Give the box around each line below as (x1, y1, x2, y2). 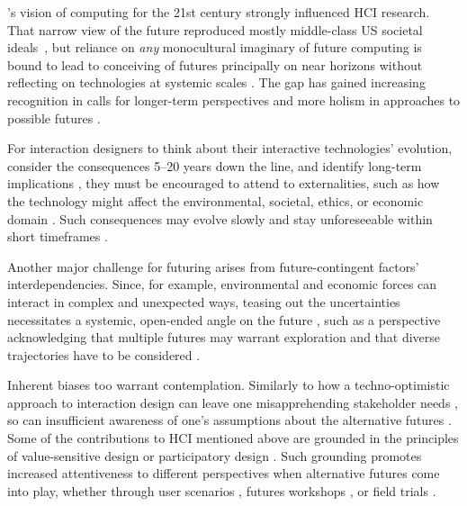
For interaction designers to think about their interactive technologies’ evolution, (7, 139, 453, 158)
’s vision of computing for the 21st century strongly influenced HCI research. (7, 3, 430, 21)
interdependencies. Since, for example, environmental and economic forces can (7, 275, 437, 294)
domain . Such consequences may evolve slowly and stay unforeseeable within (7, 209, 433, 228)
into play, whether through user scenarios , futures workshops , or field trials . (7, 481, 436, 500)
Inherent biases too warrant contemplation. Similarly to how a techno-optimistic (7, 375, 450, 394)
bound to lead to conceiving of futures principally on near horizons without (7, 55, 423, 74)
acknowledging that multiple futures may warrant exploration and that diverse (7, 328, 441, 347)
